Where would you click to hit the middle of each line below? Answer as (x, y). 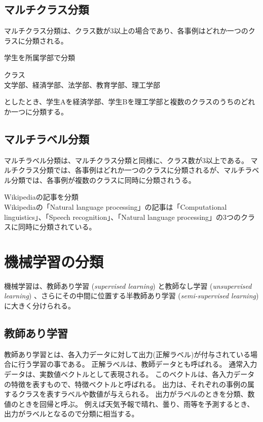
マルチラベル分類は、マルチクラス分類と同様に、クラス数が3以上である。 (126, 160)
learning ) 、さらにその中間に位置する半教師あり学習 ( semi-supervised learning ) (131, 296)
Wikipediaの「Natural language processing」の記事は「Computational (116, 206)
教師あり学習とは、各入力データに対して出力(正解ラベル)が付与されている (127, 354)
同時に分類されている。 (57, 227)
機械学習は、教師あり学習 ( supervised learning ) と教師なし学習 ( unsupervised (128, 285)
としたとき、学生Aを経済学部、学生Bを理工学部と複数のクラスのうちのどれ (130, 102)
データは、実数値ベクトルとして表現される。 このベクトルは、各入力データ (129, 374)
